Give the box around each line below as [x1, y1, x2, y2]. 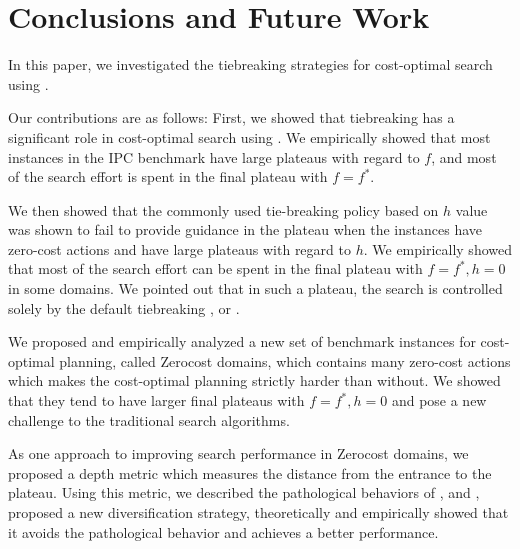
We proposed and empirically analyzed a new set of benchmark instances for [8, 331, 476, 352]
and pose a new [391, 390, 487, 411]
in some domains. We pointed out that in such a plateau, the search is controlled [8, 278, 503, 299]
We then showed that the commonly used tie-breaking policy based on [8, 199, 439, 220]
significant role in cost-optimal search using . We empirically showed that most [8, 126, 491, 147]
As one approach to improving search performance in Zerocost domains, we [8, 443, 469, 464]
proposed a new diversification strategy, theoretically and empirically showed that [8, 502, 509, 522]
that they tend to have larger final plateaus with [8, 390, 305, 411]
